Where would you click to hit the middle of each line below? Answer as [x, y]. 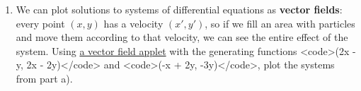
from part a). [44, 78]
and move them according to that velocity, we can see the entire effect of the [182, 37]
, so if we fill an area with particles [280, 23]
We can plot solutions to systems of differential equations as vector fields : [179, 9]
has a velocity [133, 23]
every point [40, 23]
